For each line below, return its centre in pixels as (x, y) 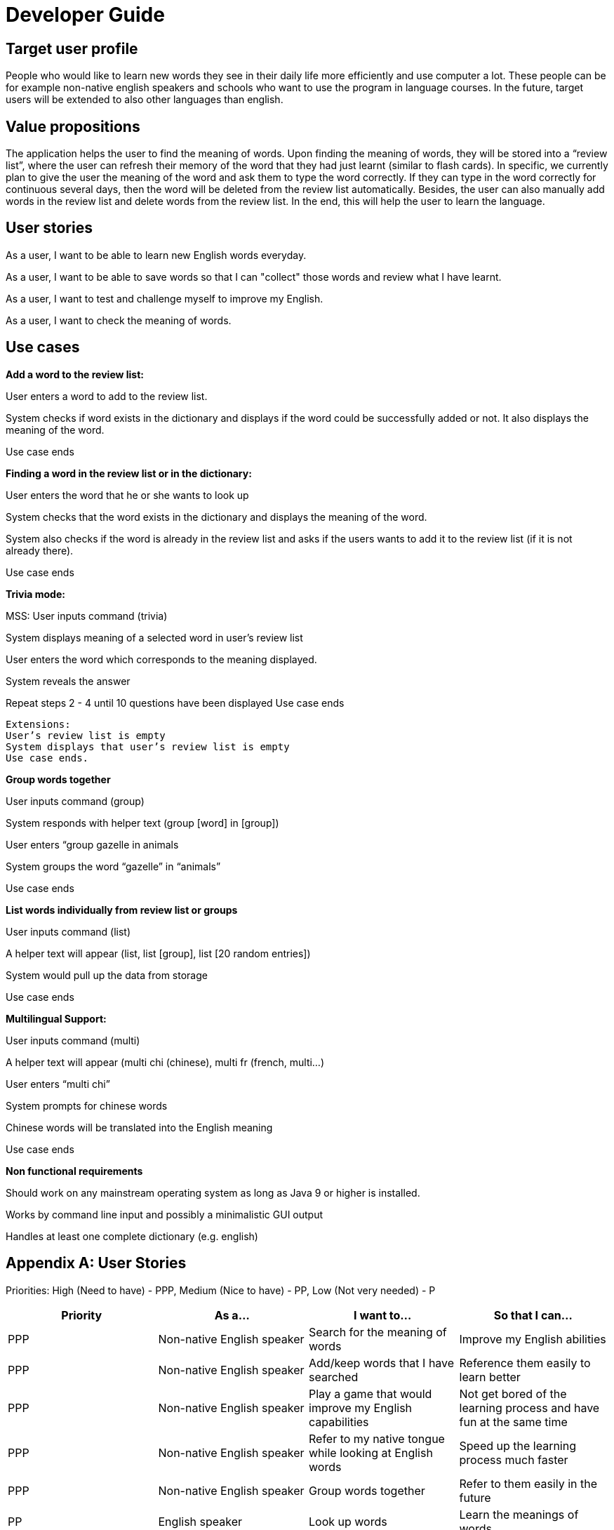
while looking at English (371, 1452)
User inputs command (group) (75, 801)
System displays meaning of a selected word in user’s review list (154, 637)
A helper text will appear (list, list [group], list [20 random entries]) (158, 953)
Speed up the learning (518, 1445)
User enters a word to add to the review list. (107, 396)
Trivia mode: (35, 594)
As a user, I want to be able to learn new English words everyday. (156, 255)
